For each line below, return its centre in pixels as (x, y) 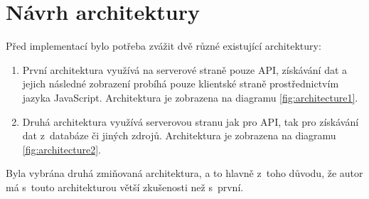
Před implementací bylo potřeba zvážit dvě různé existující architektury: (164, 46)
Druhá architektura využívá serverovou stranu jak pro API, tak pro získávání (191, 121)
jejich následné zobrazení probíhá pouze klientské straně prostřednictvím (181, 84)
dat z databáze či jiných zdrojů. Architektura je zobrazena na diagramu (179, 135)
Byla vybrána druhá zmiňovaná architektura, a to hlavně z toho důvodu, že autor (184, 173)
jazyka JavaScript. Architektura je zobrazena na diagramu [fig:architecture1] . (190, 97)
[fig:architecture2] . (61, 149)
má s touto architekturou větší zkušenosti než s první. (125, 187)
